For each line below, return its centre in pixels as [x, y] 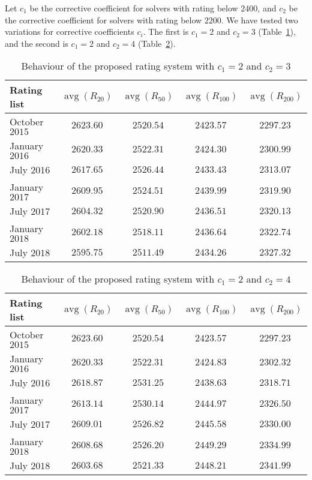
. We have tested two [259, 19]
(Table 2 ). [157, 43]
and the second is [37, 43]
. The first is [166, 31]
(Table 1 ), [277, 31]
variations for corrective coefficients [70, 31]
